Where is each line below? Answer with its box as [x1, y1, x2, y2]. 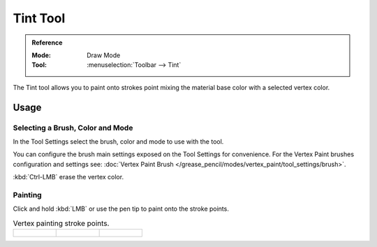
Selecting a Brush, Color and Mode [13, 123, 133, 133]
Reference [31, 38, 63, 47]
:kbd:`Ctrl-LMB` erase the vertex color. [13, 173, 124, 181]
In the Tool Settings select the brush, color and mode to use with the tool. [13, 137, 224, 146]
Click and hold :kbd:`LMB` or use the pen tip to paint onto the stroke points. [13, 204, 230, 213]
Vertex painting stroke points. [13, 218, 110, 228]
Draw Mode [87, 51, 121, 59]
